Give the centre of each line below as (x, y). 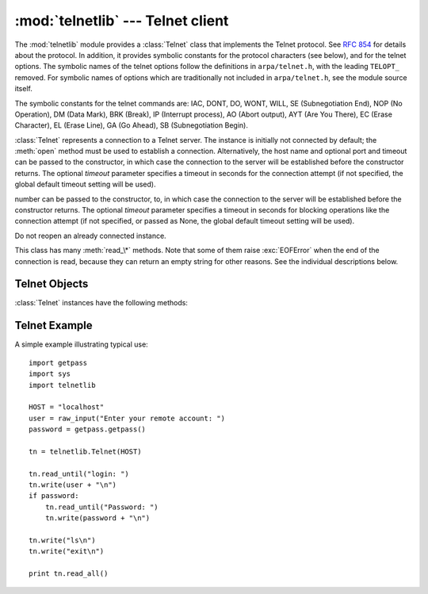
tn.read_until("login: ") (79, 473)
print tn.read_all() (69, 574)
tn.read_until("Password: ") (101, 507)
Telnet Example (53, 326)
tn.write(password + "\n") (97, 518)
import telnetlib (62, 385)
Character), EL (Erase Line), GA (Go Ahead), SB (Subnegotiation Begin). (132, 125)
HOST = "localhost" (67, 407)
